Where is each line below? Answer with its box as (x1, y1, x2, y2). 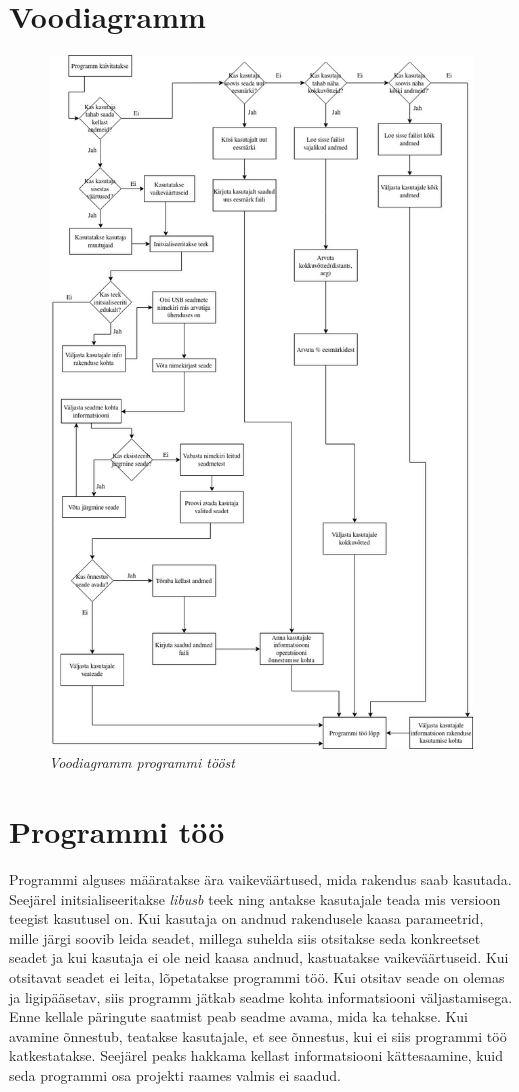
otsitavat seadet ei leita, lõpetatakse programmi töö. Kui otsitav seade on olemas (9, 966, 505, 987)
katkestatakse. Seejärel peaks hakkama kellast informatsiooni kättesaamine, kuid (9, 1045, 504, 1066)
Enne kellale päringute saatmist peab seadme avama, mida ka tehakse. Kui (9, 1006, 469, 1027)
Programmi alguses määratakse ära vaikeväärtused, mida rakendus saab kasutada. (9, 869, 512, 889)
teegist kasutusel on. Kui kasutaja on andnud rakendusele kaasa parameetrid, (9, 908, 484, 929)
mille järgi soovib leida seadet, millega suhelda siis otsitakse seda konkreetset (9, 927, 481, 948)
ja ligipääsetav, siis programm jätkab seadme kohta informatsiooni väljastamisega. (9, 986, 513, 1007)
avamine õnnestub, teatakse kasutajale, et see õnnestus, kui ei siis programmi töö (9, 1025, 507, 1046)
